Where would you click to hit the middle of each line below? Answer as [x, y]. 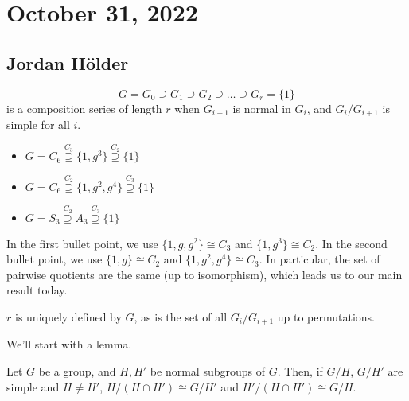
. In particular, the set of [319, 259]
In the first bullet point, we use [82, 243]
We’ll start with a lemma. [69, 344]
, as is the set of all [181, 316]
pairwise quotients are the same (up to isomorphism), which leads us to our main [204, 274]
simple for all [38, 125]
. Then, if [300, 370]
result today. [37, 290]
